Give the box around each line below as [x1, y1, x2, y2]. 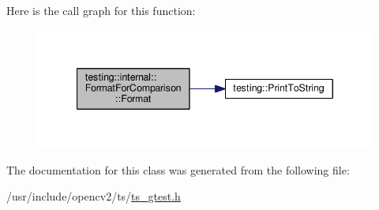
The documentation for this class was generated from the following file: [6, 161, 350, 178]
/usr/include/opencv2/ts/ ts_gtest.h [6, 188, 181, 204]
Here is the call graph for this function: [6, 2, 196, 18]
